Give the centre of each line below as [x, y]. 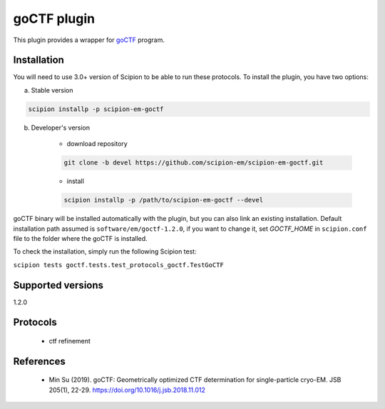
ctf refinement [70, 341]
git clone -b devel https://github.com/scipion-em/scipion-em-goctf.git [194, 163]
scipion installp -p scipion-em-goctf [96, 109]
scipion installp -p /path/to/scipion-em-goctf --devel [164, 200]
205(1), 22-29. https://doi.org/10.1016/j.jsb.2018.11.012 [127, 390]
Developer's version [61, 128]
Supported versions [58, 285]
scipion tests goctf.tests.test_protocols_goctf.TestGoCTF [119, 265]
